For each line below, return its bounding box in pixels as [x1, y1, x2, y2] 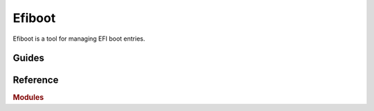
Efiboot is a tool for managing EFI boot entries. [12, 34, 145, 43]
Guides [12, 52, 45, 64]
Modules [12, 93, 44, 103]
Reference [12, 74, 59, 86]
